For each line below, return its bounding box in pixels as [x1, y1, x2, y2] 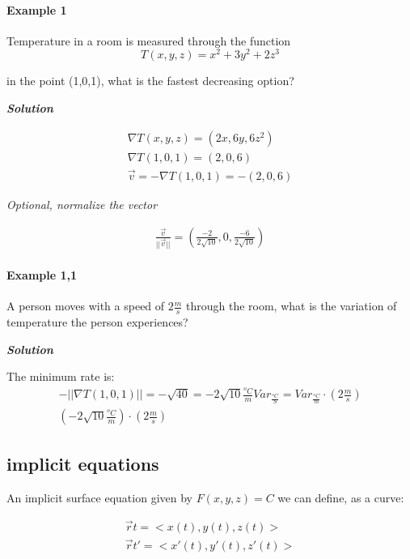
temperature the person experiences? [6, 314, 188, 331]
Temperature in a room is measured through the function [6, 32, 291, 49]
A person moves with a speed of [6, 297, 165, 314]
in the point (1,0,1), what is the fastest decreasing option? [6, 72, 294, 89]
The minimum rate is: [6, 368, 115, 385]
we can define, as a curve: [277, 489, 404, 506]
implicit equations [6, 450, 159, 476]
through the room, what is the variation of [186, 297, 397, 314]
